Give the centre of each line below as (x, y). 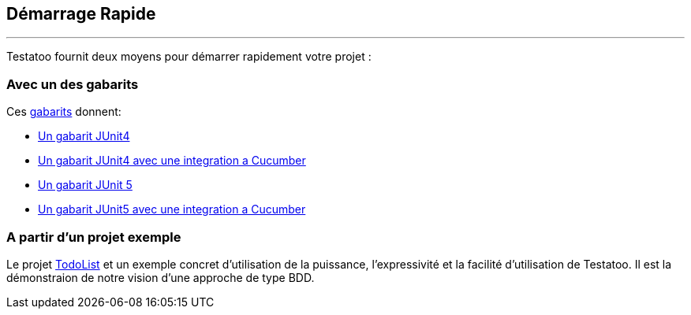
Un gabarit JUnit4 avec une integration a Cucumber (172, 161)
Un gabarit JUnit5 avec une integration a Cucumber (172, 209)
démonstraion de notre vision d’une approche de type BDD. (161, 277)
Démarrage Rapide (81, 14)
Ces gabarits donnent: (64, 112)
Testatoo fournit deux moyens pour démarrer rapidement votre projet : (189, 57)
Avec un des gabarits (73, 84)
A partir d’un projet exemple (94, 237)
